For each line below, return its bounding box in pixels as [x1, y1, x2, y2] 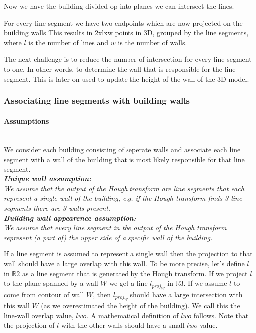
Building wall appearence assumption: [4, 212, 136, 223]
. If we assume [183, 278, 227, 288]
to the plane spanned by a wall [4, 278, 98, 288]
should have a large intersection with [130, 289, 243, 299]
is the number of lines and [28, 37, 108, 47]
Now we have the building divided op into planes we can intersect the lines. [4, 1, 234, 11]
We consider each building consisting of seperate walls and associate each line [4, 144, 241, 155]
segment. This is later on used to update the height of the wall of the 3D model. [4, 73, 249, 83]
